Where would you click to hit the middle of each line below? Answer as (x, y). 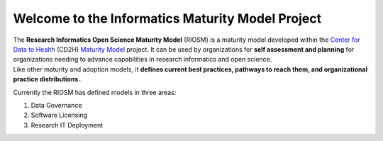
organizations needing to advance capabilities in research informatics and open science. (143, 60)
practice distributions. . (48, 79)
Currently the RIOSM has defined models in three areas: (95, 92)
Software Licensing (59, 115)
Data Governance (56, 105)
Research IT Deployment (67, 125)
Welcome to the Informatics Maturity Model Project (167, 18)
